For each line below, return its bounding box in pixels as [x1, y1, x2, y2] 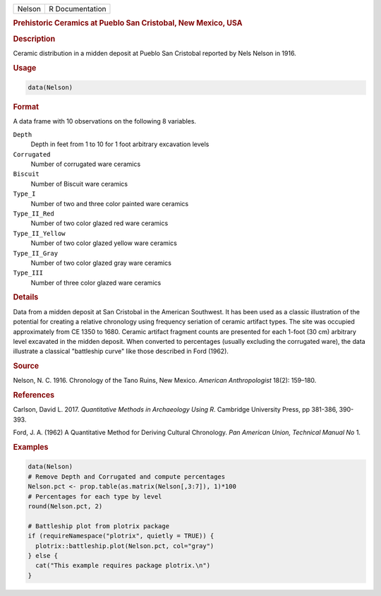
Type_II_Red [13, 209, 54, 217]
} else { [28, 552, 59, 559]
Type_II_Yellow [13, 230, 66, 237]
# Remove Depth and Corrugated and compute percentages [28, 472, 226, 480]
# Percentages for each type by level [28, 492, 162, 501]
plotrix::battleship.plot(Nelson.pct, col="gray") [35, 542, 214, 550]
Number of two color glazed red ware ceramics [30, 219, 169, 227]
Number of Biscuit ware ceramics [30, 179, 128, 188]
